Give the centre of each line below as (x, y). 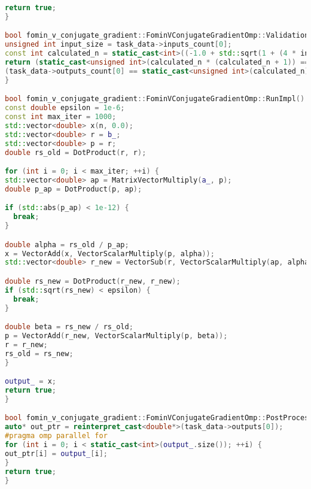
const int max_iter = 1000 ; (61, 117)
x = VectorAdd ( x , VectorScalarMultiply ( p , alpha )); (110, 253)
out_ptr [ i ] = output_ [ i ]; (56, 453)
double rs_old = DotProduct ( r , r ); (76, 152)
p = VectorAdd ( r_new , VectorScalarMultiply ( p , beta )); (116, 335)
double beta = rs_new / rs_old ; (69, 327)
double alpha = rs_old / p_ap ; (67, 244)
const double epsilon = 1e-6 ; (65, 108)
